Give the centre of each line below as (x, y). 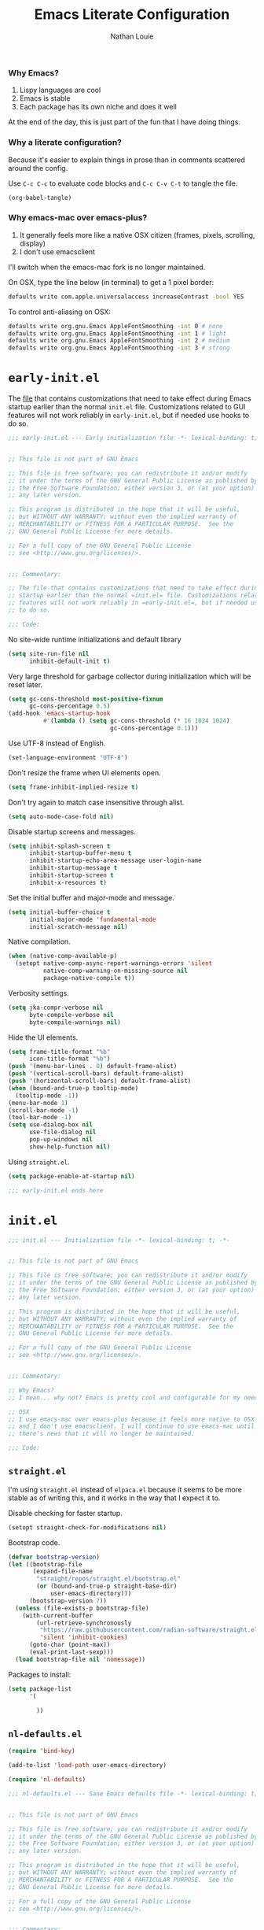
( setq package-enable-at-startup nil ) (71, 1176)
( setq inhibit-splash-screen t (59, 846)
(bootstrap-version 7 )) (68, 1601)
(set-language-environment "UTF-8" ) (68, 757)
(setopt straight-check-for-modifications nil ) (88, 1527)
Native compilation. (39, 941)
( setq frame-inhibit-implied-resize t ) (73, 787)
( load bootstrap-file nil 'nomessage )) (81, 1659)
